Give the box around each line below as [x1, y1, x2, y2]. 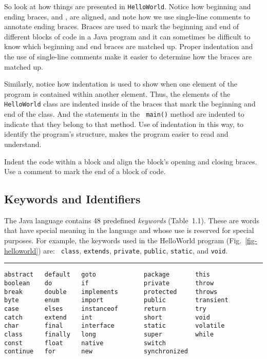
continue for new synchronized [4, 348, 188, 355]
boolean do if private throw [4, 279, 214, 287]
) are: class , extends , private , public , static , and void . [38, 245, 228, 256]
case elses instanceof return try [4, 305, 206, 312]
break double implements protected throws [4, 288, 218, 295]
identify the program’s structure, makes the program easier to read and [4, 129, 228, 139]
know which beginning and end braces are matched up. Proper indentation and [4, 41, 253, 52]
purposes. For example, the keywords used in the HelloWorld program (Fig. [4, 235, 242, 246]
